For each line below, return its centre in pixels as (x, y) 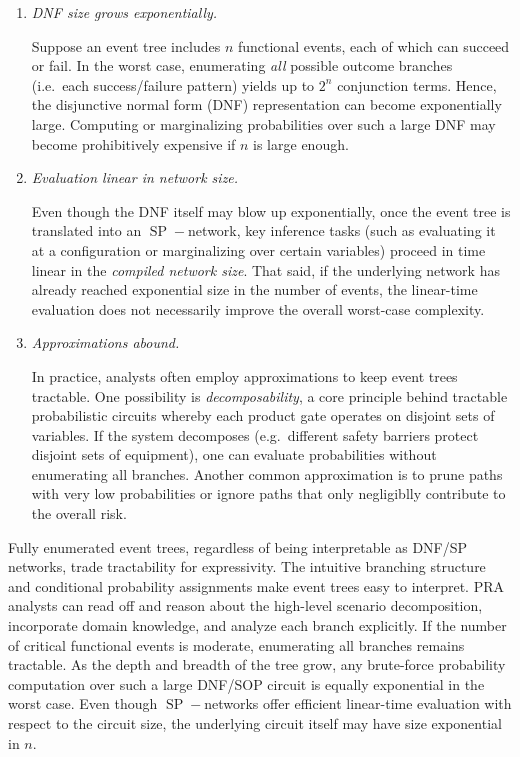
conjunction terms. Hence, (417, 84)
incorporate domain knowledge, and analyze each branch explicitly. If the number (257, 625)
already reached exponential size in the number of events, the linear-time (254, 289)
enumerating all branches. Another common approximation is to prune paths (267, 473)
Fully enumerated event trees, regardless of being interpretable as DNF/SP (238, 546)
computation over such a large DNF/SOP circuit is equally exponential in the (246, 683)
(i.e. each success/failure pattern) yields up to (173, 84)
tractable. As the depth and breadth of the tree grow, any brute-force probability (257, 664)
